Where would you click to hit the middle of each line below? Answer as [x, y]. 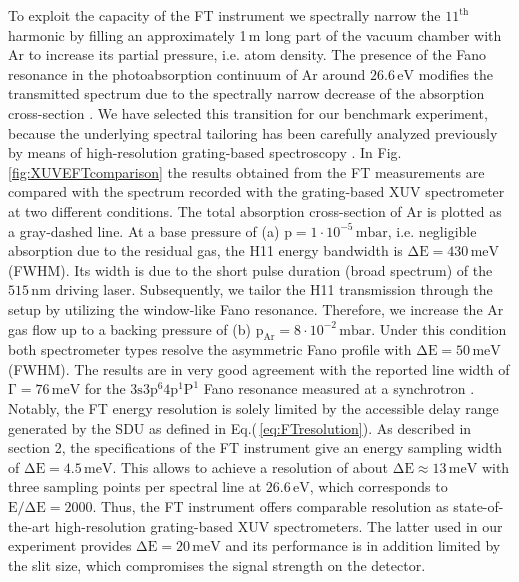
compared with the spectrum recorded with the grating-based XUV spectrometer [256, 191]
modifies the [456, 73]
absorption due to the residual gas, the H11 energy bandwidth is [205, 250]
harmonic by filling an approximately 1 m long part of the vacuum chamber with [255, 34]
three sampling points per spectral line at [135, 486]
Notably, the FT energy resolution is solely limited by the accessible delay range [253, 408]
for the [105, 388]
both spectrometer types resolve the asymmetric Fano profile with [210, 349]
